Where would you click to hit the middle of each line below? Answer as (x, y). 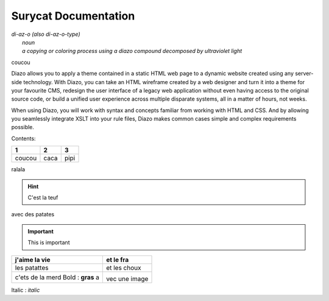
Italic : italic (26, 290)
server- (304, 74)
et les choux (123, 267)
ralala (18, 169)
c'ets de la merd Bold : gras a (57, 277)
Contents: (23, 138)
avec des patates (33, 214)
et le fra (117, 260)
